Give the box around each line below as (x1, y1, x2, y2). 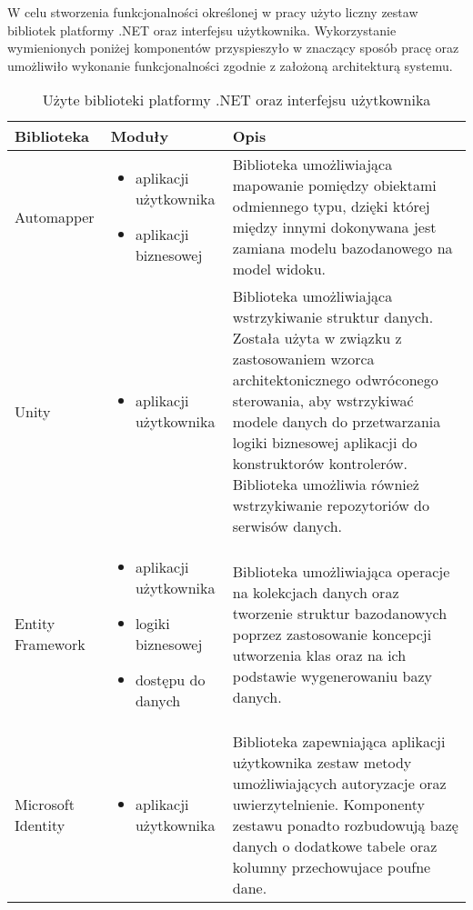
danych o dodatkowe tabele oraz (232, 835, 438, 857)
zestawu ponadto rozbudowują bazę (232, 815, 458, 836)
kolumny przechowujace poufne (232, 856, 431, 878)
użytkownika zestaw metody (232, 752, 412, 774)
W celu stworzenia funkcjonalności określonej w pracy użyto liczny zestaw (7, 3, 418, 21)
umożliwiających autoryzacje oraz (232, 773, 447, 795)
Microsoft (15, 794, 75, 815)
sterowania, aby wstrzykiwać (232, 390, 414, 412)
